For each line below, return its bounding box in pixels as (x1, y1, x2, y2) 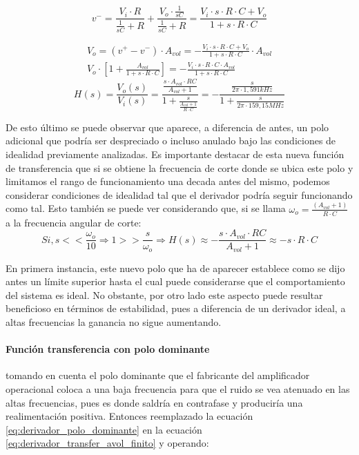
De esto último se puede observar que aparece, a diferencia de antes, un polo (6, 119, 329, 134)
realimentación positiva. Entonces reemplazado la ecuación (6, 409, 253, 423)
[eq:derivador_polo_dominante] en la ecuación (6, 422, 202, 436)
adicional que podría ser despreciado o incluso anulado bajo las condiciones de (6, 133, 336, 148)
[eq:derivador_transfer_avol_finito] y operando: (6, 436, 209, 450)
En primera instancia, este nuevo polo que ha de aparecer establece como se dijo (6, 260, 345, 275)
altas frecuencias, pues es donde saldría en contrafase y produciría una (6, 395, 303, 409)
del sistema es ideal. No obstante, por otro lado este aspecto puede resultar (6, 287, 323, 302)
